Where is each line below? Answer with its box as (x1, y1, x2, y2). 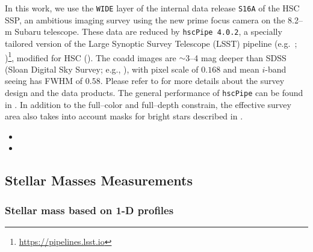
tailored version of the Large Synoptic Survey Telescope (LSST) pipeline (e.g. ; (5, 37, 297, 49)
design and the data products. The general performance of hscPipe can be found (5, 86, 303, 98)
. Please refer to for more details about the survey (100, 74, 285, 87)
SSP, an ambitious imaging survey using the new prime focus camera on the (5, 13, 285, 26)
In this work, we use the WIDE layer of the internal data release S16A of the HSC (5, 2, 300, 14)
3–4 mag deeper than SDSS (185, 51, 287, 64)
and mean (223, 62, 259, 75)
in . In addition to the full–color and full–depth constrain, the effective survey (5, 98, 291, 110)
